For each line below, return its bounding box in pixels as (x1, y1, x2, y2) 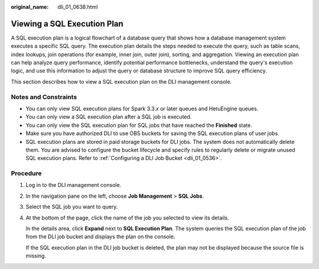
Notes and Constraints (11, 93, 77, 101)
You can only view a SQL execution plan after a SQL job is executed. (25, 113, 192, 120)
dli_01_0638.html (57, 4, 98, 10)
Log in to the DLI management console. (25, 182, 122, 189)
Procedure (11, 169, 42, 178)
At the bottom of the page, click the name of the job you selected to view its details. (25, 214, 230, 221)
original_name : (11, 4, 49, 10)
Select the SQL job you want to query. (25, 204, 118, 211)
